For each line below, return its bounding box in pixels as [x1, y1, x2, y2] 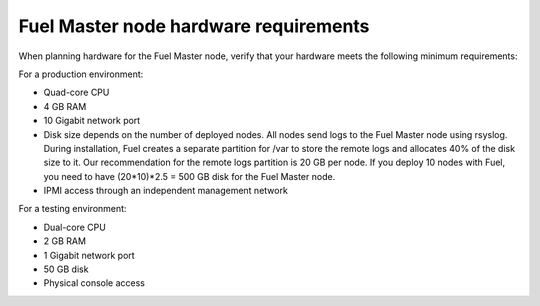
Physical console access [43, 277, 145, 289]
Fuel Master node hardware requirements [18, 15, 370, 37]
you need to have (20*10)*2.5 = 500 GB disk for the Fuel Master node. [43, 170, 336, 182]
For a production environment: [18, 68, 144, 80]
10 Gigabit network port [43, 115, 141, 127]
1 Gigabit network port [43, 249, 135, 261]
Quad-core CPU [43, 86, 110, 99]
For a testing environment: [18, 203, 127, 215]
